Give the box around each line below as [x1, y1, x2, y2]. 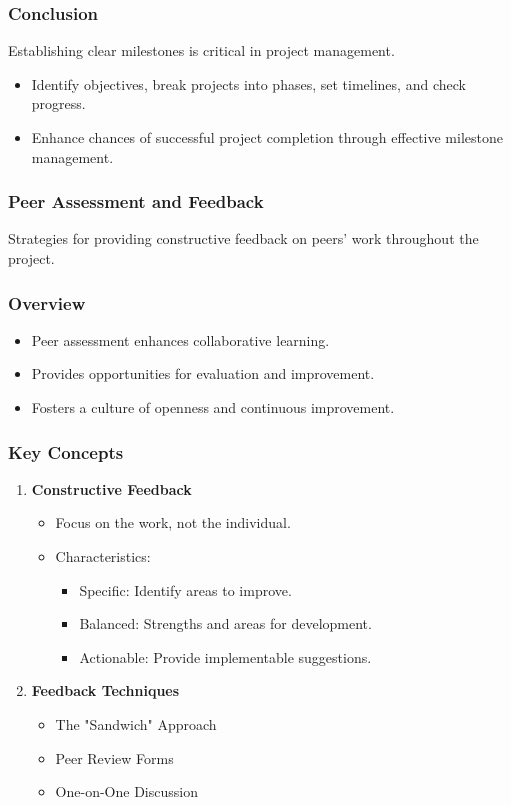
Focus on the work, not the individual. [55, 512, 291, 533]
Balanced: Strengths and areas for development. [79, 613, 372, 634]
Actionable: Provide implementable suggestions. [79, 646, 372, 667]
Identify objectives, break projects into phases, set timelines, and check [31, 73, 466, 94]
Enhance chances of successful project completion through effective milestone [31, 127, 503, 147]
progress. [31, 93, 86, 114]
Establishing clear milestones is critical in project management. [8, 40, 395, 61]
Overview [8, 290, 86, 315]
